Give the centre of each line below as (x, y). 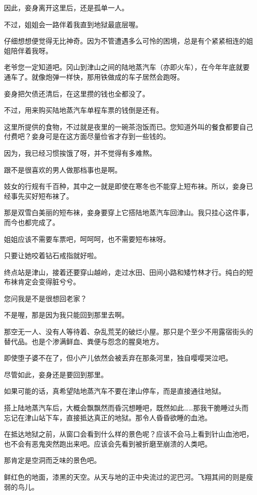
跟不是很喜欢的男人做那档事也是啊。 (63, 169)
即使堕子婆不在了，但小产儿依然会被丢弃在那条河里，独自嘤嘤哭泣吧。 (118, 358)
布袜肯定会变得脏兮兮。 (42, 282)
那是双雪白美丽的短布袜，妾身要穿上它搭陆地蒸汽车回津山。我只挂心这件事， (128, 212)
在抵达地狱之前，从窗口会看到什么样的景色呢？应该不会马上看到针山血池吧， (128, 434)
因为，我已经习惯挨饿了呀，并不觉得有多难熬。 (80, 153)
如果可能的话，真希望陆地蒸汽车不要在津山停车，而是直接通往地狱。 (115, 391)
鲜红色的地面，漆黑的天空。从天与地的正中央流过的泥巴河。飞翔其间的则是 (125, 477)
